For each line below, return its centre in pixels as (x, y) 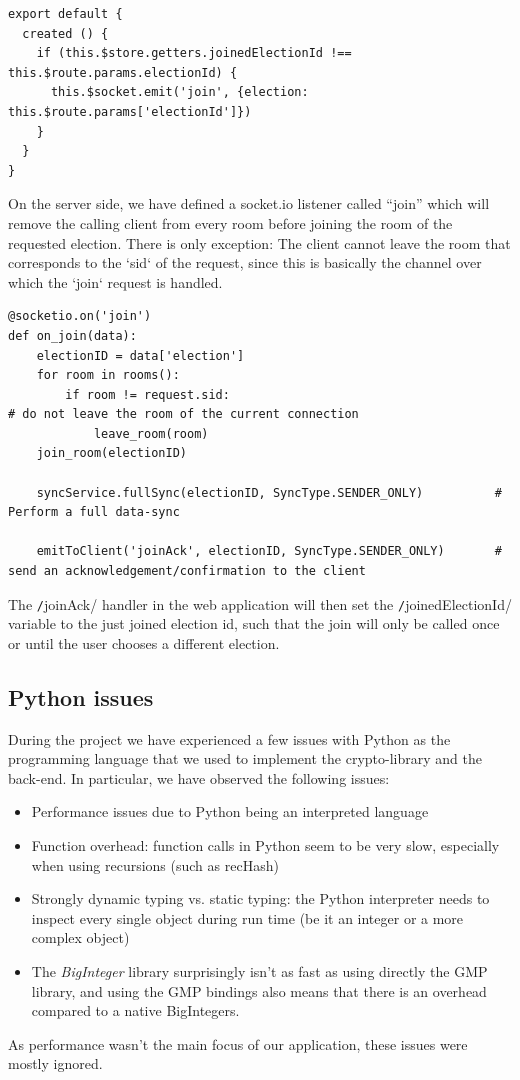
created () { (65, 33)
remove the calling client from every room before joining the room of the (230, 222)
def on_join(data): (72, 335)
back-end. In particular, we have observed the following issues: (199, 777)
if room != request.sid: (147, 394)
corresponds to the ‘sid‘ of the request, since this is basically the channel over (245, 262)
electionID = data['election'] (140, 355)
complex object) (80, 937)
